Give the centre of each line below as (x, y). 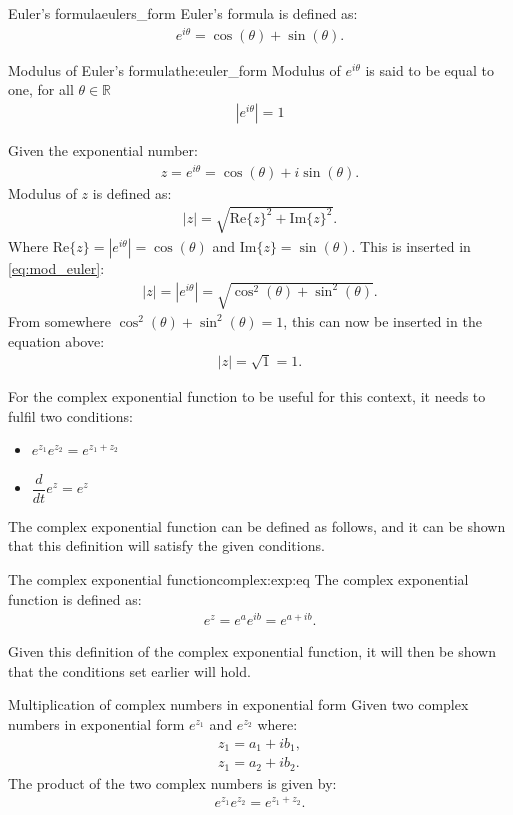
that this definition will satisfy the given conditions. (166, 545)
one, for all (41, 89)
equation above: (56, 340)
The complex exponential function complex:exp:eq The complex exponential (238, 579)
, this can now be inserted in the (382, 320)
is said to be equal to (429, 69)
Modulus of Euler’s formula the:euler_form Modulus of (174, 69)
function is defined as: (75, 598)
